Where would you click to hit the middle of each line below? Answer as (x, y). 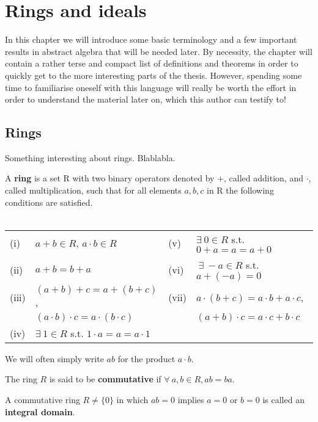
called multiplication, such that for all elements (93, 190)
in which (132, 400)
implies (191, 400)
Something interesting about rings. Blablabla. (90, 157)
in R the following (240, 190)
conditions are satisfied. (49, 202)
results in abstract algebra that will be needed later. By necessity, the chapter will (159, 51)
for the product (146, 358)
